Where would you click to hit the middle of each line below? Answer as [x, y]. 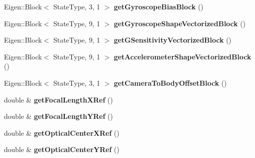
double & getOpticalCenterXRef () [62, 132]
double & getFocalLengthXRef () [59, 99]
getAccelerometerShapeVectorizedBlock [183, 56]
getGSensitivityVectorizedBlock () [173, 40]
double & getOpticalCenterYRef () [62, 149]
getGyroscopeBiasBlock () [159, 6]
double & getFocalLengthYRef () [59, 116]
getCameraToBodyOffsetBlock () [170, 82]
